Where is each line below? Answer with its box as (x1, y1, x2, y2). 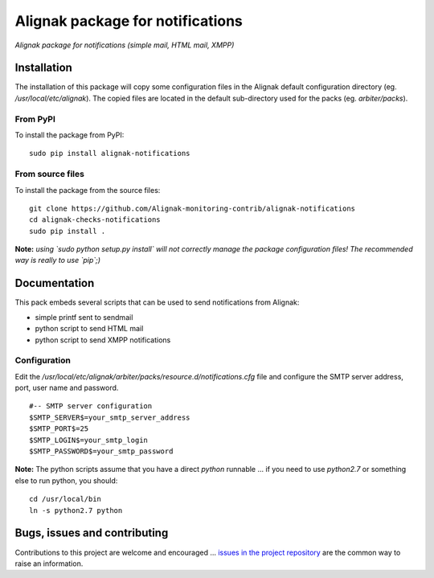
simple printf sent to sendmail (35, 312, 133, 322)
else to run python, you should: (14, 475, 118, 486)
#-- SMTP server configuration (29, 402, 153, 411)
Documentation (14, 277, 95, 290)
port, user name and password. (14, 383, 119, 393)
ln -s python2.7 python (29, 506, 123, 514)
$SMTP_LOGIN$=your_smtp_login (29, 435, 149, 445)
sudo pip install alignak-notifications (29, 149, 190, 158)
